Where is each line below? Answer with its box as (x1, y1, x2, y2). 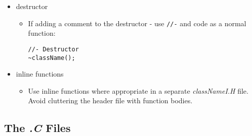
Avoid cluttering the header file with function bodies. (28, 95, 193, 106)
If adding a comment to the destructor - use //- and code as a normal (28, 18, 246, 28)
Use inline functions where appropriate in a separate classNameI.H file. (28, 85, 248, 96)
